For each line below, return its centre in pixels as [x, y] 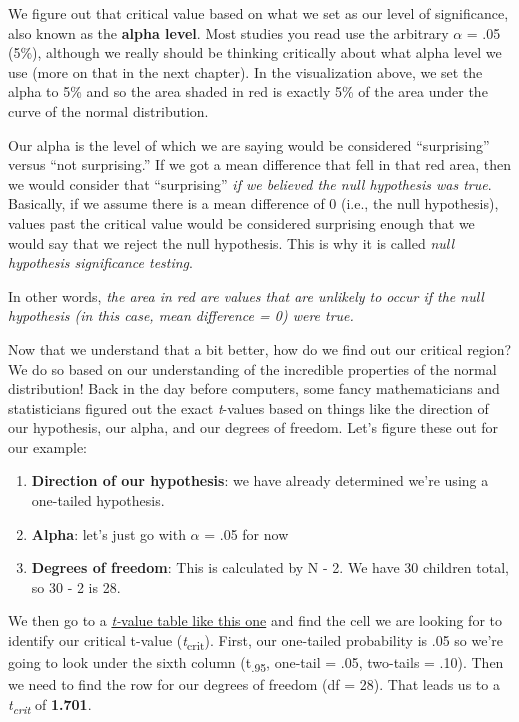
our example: [47, 446]
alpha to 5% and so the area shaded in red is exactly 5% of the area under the [248, 91]
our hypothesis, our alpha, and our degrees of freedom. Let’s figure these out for [253, 427]
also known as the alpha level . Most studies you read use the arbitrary [228, 32]
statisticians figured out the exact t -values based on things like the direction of [248, 407]
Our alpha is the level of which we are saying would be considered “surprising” [249, 144]
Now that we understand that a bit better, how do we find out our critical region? [260, 348]
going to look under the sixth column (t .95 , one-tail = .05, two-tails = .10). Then [256, 663]
